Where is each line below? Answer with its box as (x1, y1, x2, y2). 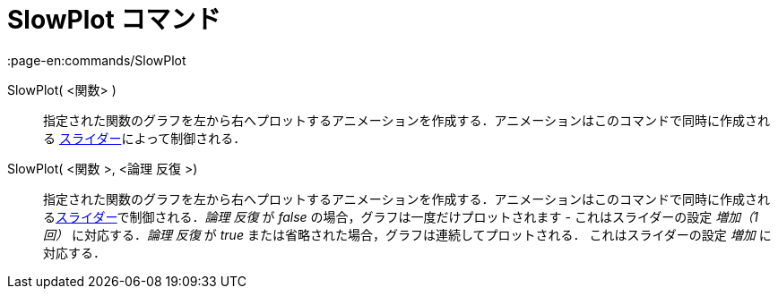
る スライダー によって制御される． (43, 130, 246, 146)
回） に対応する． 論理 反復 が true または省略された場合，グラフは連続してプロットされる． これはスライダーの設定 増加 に (43, 226, 772, 242)
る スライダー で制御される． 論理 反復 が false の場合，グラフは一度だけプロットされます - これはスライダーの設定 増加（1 (43, 208, 759, 224)
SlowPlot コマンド (7, 4, 221, 35)
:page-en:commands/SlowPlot (7, 52, 186, 68)
